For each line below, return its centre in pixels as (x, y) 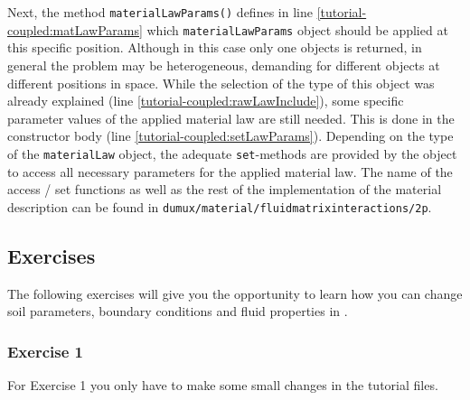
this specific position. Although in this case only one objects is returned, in (215, 47)
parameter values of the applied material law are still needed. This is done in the (231, 118)
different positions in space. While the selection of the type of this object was (221, 83)
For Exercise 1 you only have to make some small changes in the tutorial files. (223, 384)
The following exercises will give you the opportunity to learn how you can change (235, 293)
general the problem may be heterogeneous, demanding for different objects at (224, 65)
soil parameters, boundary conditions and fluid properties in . (178, 311)
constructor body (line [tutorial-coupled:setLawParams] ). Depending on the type (230, 136)
